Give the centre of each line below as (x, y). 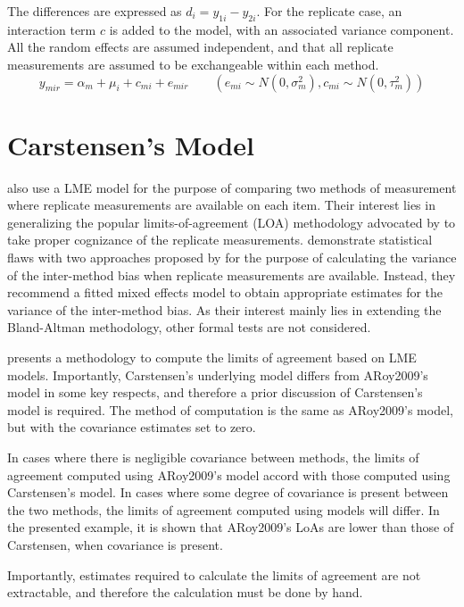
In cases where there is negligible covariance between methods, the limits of (213, 457)
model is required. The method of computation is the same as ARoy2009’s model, (230, 409)
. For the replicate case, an (329, 11)
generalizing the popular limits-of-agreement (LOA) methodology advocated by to (232, 222)
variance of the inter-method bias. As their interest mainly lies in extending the (224, 309)
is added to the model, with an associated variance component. (282, 29)
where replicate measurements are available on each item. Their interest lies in (221, 205)
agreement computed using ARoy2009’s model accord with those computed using (229, 474)
